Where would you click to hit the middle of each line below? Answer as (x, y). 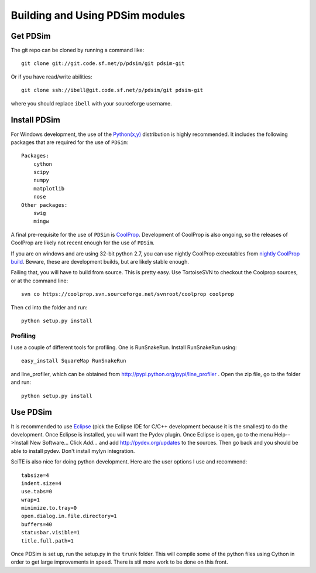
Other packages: (44, 205)
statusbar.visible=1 (51, 533)
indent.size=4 (41, 483)
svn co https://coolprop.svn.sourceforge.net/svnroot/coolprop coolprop (128, 294)
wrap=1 (31, 500)
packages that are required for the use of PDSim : (70, 142)
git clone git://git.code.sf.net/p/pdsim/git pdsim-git (103, 64)
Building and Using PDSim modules (98, 15)
